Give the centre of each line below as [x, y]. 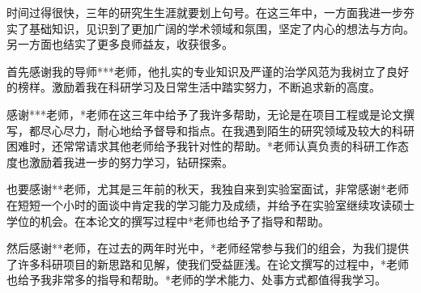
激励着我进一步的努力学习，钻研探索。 [131, 161]
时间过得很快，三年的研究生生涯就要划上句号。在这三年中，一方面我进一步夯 [210, 12]
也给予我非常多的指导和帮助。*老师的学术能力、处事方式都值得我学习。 [196, 280]
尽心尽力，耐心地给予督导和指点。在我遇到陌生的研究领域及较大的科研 [227, 130]
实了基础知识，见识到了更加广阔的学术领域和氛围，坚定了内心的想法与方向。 [210, 28]
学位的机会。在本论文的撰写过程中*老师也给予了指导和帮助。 [168, 221]
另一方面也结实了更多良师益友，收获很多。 [120, 44]
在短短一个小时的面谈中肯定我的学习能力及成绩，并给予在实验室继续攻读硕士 [210, 204]
